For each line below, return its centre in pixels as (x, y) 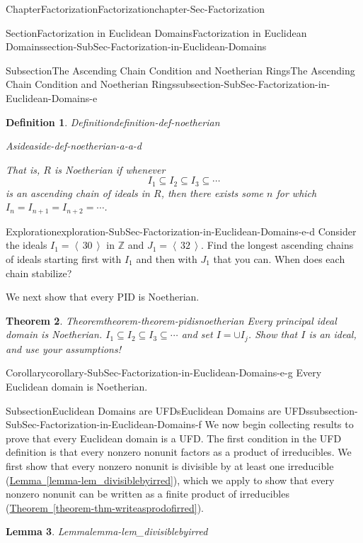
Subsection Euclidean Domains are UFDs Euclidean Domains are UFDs (158, 410)
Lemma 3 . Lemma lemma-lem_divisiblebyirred (107, 531)
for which (296, 192)
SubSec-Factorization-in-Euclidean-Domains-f (104, 424)
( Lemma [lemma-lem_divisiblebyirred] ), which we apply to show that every (170, 480)
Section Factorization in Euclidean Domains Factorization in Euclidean (156, 32)
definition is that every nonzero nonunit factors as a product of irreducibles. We (179, 452)
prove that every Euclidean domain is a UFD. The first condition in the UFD (174, 438)
